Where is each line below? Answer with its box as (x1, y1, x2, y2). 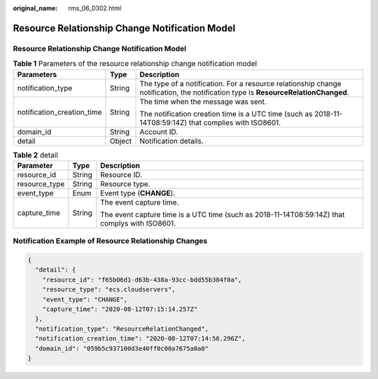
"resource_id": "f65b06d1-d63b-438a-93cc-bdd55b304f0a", (42, 275, 242, 284)
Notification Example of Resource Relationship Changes (13, 236, 208, 246)
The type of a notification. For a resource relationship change (139, 78, 342, 88)
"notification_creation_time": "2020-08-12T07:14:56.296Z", (35, 335, 246, 343)
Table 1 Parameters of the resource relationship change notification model (13, 59, 258, 69)
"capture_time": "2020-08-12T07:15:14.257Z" (42, 305, 198, 313)
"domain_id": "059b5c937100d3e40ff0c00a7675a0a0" (35, 344, 209, 352)
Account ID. (139, 127, 178, 137)
